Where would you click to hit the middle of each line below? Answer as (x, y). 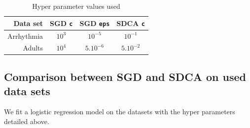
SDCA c (131, 23)
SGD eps (95, 23)
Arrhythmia (25, 36)
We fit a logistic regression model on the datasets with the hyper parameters (120, 112)
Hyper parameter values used (76, 6)
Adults (33, 48)
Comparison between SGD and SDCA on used (125, 76)
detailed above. (27, 121)
